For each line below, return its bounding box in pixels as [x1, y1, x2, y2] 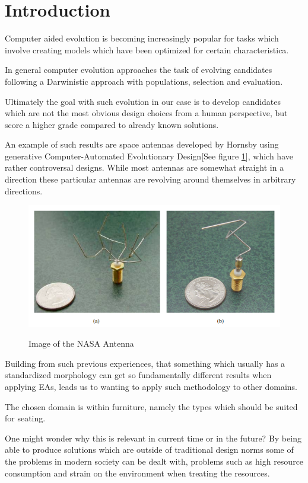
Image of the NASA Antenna [28, 337, 134, 350]
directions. [5, 184, 43, 197]
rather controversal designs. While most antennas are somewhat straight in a [5, 161, 284, 174]
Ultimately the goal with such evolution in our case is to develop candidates [5, 95, 281, 107]
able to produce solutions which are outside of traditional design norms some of [5, 443, 294, 456]
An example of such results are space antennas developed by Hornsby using [5, 138, 279, 151]
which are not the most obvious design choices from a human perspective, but [5, 107, 288, 119]
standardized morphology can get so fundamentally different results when [5, 369, 272, 381]
